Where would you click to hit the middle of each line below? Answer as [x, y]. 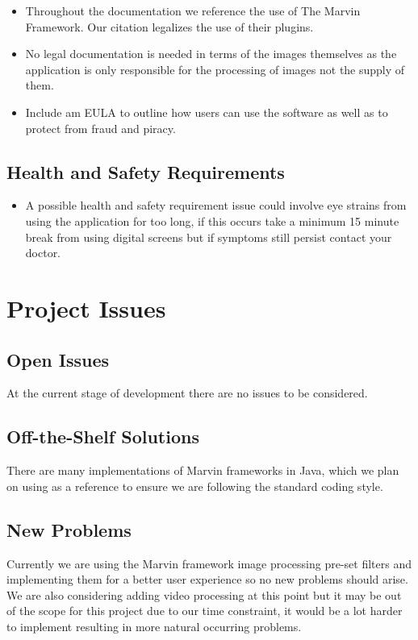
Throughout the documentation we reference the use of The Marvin [193, 10]
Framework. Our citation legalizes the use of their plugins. [169, 26]
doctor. [43, 253]
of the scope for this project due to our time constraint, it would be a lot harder [205, 611]
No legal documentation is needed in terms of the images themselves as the [211, 54]
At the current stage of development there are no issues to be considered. [187, 393]
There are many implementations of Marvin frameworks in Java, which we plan [203, 470]
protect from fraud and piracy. [100, 128]
